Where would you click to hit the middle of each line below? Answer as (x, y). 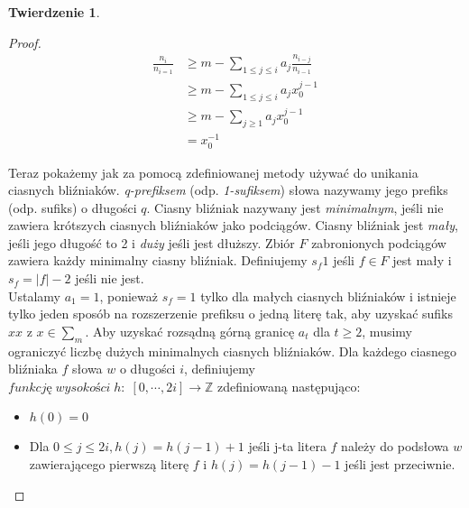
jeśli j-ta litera (287, 446)
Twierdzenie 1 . (54, 12)
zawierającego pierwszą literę (109, 464)
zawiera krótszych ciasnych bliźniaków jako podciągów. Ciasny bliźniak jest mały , (233, 225)
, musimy (387, 331)
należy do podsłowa (395, 446)
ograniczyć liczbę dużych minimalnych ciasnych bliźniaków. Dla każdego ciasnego (232, 351)
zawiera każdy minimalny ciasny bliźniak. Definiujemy (158, 260)
